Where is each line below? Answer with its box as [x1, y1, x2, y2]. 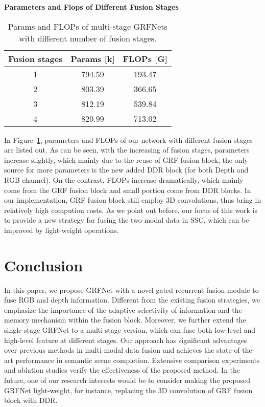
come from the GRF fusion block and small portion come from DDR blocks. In [4, 184, 251, 195]
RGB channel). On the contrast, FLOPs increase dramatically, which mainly [4, 174, 244, 185]
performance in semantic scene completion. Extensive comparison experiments [15, 354, 260, 365]
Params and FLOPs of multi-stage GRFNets [8, 20, 167, 32]
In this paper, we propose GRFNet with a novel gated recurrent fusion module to [4, 284, 259, 295]
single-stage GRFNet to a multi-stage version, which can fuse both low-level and [4, 325, 256, 335]
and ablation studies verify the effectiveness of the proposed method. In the [4, 365, 240, 375]
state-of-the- [216, 345, 255, 355]
